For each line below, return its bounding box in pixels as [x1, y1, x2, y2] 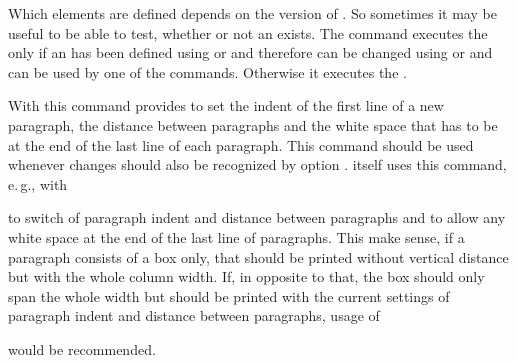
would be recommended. [8, 338, 156, 359]
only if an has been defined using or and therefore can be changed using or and [8, 42, 493, 63]
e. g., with [8, 173, 68, 194]
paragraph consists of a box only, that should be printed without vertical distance [8, 246, 509, 267]
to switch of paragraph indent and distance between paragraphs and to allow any [8, 207, 506, 228]
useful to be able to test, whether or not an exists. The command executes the [8, 22, 488, 43]
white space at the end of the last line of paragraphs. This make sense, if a [8, 226, 465, 247]
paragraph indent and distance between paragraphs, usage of [8, 305, 380, 326]
